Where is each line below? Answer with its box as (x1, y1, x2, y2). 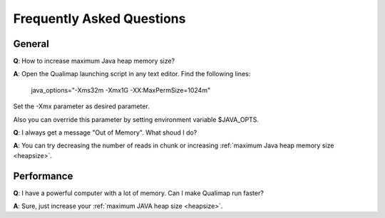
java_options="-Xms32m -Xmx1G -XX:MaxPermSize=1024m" (31, 85, 210, 94)
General (13, 38, 50, 50)
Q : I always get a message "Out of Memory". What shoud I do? (13, 128, 197, 137)
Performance (13, 170, 73, 182)
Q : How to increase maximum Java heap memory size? (13, 57, 175, 66)
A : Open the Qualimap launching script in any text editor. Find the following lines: (13, 70, 251, 78)
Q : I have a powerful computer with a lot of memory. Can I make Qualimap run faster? (13, 189, 264, 197)
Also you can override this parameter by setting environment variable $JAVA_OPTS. (13, 115, 260, 124)
